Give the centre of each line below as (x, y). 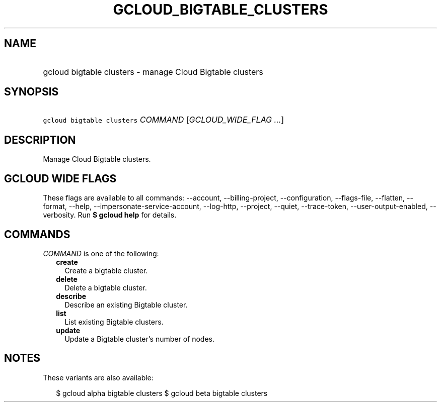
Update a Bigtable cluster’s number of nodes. (140, 339)
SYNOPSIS (31, 92)
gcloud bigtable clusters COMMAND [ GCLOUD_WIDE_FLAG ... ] (164, 120)
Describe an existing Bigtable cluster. (126, 304)
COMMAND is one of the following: (101, 253)
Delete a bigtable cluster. (106, 287)
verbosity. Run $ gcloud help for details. (110, 215)
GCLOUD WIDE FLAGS (60, 178)
